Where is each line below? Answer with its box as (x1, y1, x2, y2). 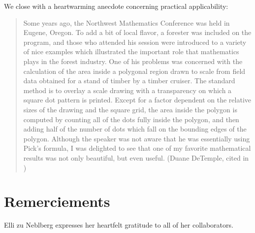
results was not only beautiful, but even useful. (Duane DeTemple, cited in (23, 152, 249, 163)
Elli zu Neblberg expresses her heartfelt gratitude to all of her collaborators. (4, 220, 233, 230)
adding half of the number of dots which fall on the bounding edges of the (23, 124, 247, 134)
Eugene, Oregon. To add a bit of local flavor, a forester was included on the (23, 27, 252, 37)
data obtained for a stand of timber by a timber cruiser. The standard (23, 75, 235, 86)
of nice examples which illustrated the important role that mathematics (23, 46, 239, 57)
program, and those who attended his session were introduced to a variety (23, 36, 247, 47)
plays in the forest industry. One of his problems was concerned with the (23, 56, 243, 66)
